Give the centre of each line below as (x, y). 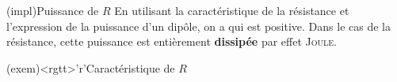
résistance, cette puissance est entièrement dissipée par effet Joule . (172, 41)
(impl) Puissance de (53, 10)
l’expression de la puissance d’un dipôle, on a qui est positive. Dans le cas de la (198, 26)
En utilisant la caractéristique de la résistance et (232, 10)
